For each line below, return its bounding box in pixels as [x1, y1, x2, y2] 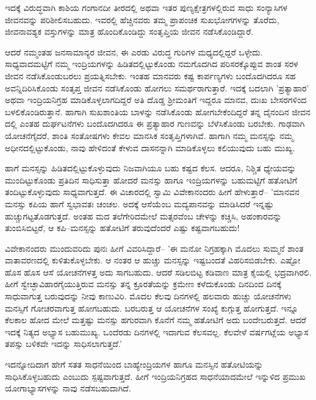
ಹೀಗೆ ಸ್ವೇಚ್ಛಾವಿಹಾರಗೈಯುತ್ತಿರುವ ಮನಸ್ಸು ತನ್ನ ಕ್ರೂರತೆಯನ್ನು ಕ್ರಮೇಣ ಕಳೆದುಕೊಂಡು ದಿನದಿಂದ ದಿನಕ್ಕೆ [5, 277, 282, 290]
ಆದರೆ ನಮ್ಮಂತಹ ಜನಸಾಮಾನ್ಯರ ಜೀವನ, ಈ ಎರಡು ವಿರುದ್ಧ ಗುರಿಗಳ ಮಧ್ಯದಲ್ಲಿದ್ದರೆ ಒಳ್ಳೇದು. [5, 45, 263, 58]
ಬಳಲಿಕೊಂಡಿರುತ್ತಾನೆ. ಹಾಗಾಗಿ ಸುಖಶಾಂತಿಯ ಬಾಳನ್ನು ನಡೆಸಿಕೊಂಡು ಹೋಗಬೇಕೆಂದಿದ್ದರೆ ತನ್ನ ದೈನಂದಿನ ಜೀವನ [5, 105, 311, 118]
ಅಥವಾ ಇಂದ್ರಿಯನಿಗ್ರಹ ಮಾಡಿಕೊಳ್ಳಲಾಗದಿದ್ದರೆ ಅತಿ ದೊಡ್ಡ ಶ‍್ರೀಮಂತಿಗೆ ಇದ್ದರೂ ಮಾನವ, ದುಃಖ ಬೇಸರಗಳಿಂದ [5, 93, 307, 106]
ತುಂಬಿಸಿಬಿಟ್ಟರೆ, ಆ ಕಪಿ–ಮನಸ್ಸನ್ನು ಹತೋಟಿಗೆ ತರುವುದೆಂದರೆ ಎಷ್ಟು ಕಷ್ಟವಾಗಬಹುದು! [5, 221, 240, 234]
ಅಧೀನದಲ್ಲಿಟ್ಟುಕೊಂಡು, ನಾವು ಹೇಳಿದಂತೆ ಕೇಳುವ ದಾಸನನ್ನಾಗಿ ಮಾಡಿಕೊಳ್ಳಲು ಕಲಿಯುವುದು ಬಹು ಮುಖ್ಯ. [5, 141, 295, 154]
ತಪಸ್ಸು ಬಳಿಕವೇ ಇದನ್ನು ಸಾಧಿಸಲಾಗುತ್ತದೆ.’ [5, 337, 122, 350]
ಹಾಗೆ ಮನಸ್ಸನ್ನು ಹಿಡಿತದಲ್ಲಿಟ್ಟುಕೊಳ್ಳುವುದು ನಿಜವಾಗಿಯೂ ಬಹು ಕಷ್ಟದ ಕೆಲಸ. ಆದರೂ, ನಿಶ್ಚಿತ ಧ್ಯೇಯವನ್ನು [5, 162, 296, 174]
